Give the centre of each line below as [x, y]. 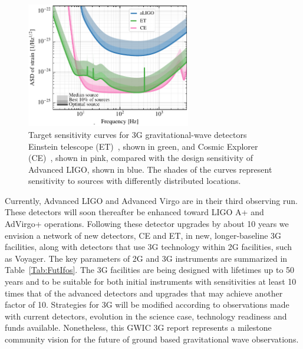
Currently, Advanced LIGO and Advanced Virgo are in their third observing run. [151, 200]
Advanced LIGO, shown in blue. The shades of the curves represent [150, 169]
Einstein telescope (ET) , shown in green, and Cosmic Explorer [143, 146]
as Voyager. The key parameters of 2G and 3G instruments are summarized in [146, 258]
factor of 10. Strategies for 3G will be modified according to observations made [147, 304]
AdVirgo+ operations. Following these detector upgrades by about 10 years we [147, 224]
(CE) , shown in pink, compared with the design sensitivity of [141, 158]
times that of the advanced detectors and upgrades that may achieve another [144, 293]
